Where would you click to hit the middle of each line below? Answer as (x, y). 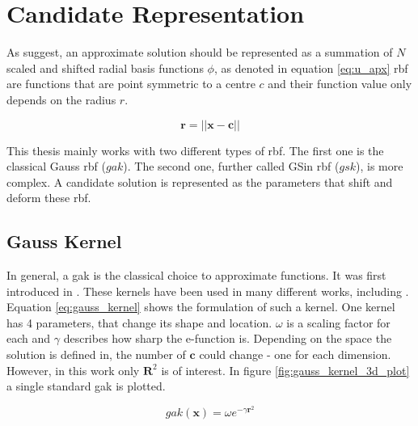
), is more (380, 166)
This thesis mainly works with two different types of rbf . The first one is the (195, 150)
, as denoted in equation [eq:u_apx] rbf (311, 67)
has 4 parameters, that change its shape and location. (139, 322)
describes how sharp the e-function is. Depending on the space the (228, 338)
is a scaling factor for (338, 322)
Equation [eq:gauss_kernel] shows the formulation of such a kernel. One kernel (201, 307)
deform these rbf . (49, 198)
